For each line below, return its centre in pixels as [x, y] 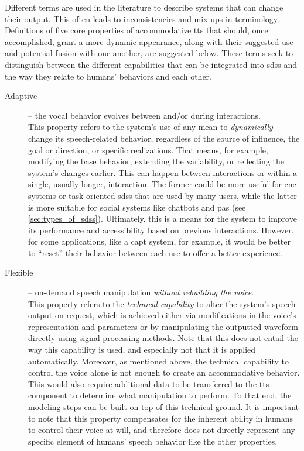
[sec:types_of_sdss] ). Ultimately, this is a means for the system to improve [163, 218]
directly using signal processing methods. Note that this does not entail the [163, 338]
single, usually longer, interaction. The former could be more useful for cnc [162, 184]
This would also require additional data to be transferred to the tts [149, 383]
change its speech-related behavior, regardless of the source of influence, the [164, 138]
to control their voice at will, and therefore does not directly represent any [162, 430]
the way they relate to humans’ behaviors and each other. [108, 76]
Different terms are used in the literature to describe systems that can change [144, 7]
